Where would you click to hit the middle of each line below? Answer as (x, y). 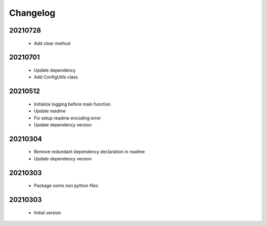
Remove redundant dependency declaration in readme (89, 152)
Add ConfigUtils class (56, 77)
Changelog (32, 13)
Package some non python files (66, 186)
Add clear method (52, 43)
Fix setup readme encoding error (67, 118)
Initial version (47, 213)
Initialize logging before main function (72, 104)
